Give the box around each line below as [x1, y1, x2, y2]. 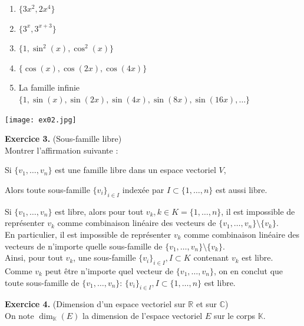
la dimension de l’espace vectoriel [82, 309, 203, 321]
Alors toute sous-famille [5, 184, 90, 195]
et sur [196, 298, 217, 310]
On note [5, 309, 34, 321]
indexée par [122, 184, 164, 195]
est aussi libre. [215, 184, 267, 195]
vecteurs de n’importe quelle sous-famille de [5, 239, 163, 252]
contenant [193, 251, 229, 264]
